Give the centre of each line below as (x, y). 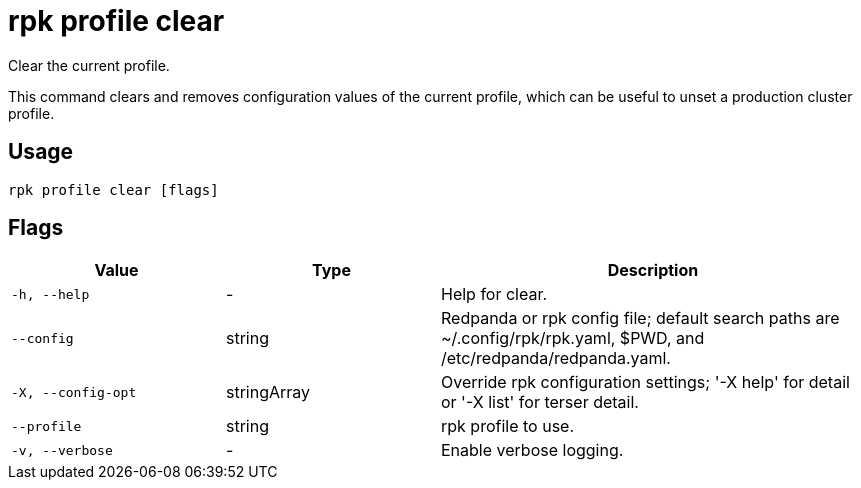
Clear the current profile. (89, 65)
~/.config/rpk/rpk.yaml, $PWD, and (573, 338)
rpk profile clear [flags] (113, 189)
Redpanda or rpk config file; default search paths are (640, 318)
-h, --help (50, 294)
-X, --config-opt (74, 392)
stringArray (268, 392)
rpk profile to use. (508, 426)
